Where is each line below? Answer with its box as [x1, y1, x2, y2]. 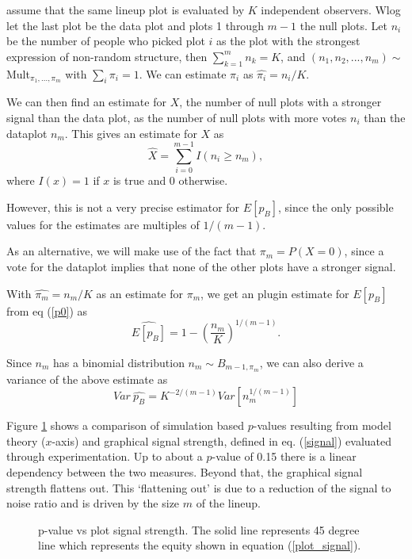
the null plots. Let [299, 17, 388, 33]
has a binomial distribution [53, 354, 185, 370]
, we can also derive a [259, 354, 364, 370]
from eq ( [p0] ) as [6, 302, 88, 319]
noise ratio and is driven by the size [6, 495, 180, 511]
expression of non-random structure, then [6, 48, 208, 64]
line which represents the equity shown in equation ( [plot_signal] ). [38, 537, 361, 553]
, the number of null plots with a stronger [179, 94, 382, 110]
